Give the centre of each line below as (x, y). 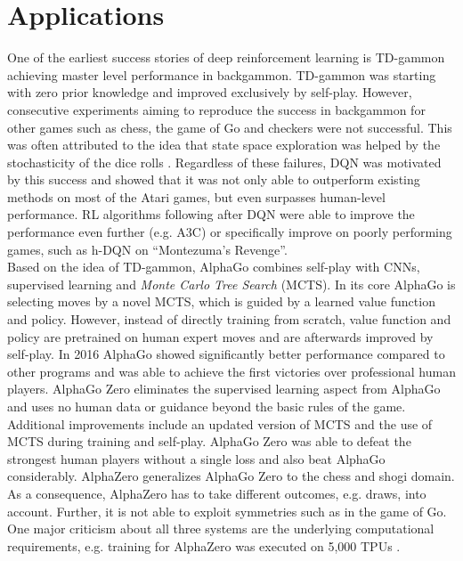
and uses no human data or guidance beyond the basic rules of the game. (207, 406)
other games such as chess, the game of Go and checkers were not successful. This (230, 127)
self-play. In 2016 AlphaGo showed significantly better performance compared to (226, 354)
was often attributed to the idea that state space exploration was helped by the (224, 145)
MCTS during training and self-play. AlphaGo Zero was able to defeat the (209, 441)
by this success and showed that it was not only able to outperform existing (214, 179)
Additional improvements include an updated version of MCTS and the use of (220, 423)
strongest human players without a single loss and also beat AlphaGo (196, 458)
